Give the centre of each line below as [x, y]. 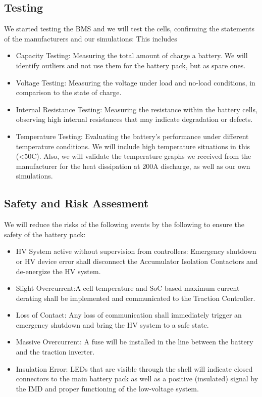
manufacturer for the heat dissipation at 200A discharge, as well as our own [133, 166]
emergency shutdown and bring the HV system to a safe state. [112, 324]
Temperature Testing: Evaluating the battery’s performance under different [132, 136]
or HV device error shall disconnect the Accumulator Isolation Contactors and [137, 261]
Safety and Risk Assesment [76, 203]
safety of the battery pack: [45, 234]
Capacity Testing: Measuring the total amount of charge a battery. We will [132, 55]
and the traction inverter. [55, 352]
